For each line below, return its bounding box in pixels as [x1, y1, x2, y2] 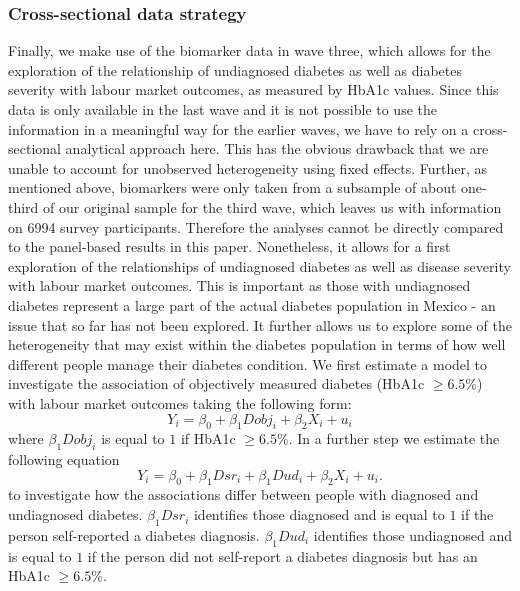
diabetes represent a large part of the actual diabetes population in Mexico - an [8, 294, 496, 315]
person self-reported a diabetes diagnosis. [8, 524, 260, 545]
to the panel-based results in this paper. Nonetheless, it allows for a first [8, 236, 451, 257]
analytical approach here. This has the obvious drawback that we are [65, 138, 489, 159]
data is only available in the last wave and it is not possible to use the [8, 99, 437, 119]
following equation [8, 449, 120, 470]
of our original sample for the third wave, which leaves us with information [43, 196, 502, 217]
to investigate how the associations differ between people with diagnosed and [8, 484, 479, 505]
